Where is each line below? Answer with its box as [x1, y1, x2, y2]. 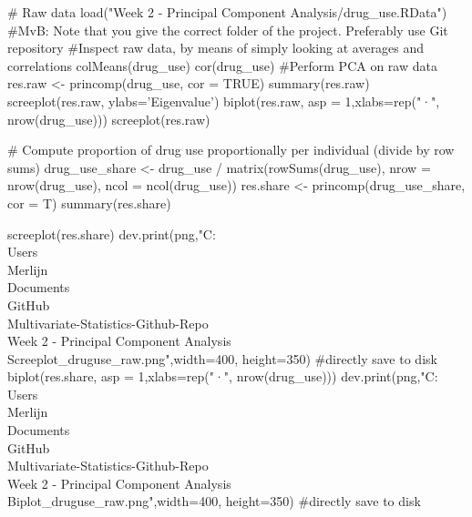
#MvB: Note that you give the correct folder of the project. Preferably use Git [7, 20, 448, 39]
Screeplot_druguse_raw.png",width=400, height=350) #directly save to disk [7, 349, 437, 368]
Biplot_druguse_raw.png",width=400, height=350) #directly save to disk [7, 492, 421, 511]
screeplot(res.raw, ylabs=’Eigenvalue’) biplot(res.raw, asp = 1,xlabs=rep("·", [7, 91, 440, 110]
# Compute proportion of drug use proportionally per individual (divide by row [7, 140, 455, 159]
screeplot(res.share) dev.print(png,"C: [7, 224, 216, 243]
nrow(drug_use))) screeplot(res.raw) [7, 109, 210, 128]
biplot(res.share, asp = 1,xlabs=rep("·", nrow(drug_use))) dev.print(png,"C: [7, 367, 438, 386]
